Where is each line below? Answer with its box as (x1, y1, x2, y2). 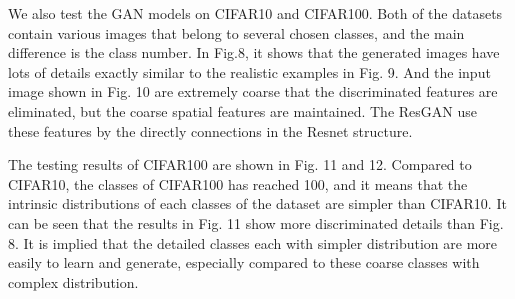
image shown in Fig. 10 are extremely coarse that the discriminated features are (8, 81, 498, 102)
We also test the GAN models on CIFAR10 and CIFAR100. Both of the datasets (8, 3, 503, 23)
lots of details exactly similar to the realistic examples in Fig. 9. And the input (8, 61, 491, 82)
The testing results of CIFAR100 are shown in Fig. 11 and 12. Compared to (8, 154, 472, 175)
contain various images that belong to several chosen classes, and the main (8, 22, 465, 43)
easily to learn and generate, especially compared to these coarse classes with (8, 252, 480, 273)
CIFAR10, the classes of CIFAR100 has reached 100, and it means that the (8, 173, 468, 194)
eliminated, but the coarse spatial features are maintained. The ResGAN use (8, 100, 477, 121)
